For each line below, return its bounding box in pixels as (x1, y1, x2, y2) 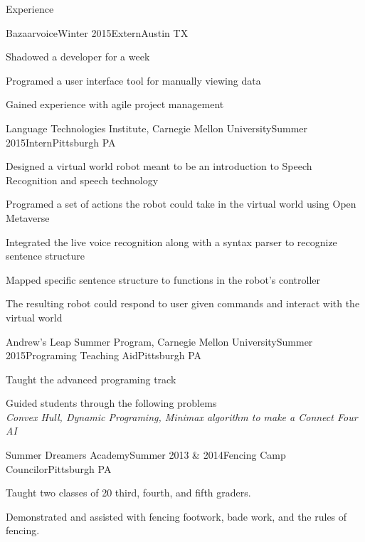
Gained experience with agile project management (6, 97, 224, 112)
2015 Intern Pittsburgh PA (6, 134, 116, 149)
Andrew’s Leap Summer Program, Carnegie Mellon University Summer (6, 334, 313, 349)
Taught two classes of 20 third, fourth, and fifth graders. (6, 485, 251, 500)
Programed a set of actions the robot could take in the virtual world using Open (6, 196, 356, 211)
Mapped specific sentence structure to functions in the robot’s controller (6, 272, 320, 287)
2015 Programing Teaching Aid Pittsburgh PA (6, 348, 202, 363)
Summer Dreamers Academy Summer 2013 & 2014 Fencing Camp (6, 447, 286, 462)
